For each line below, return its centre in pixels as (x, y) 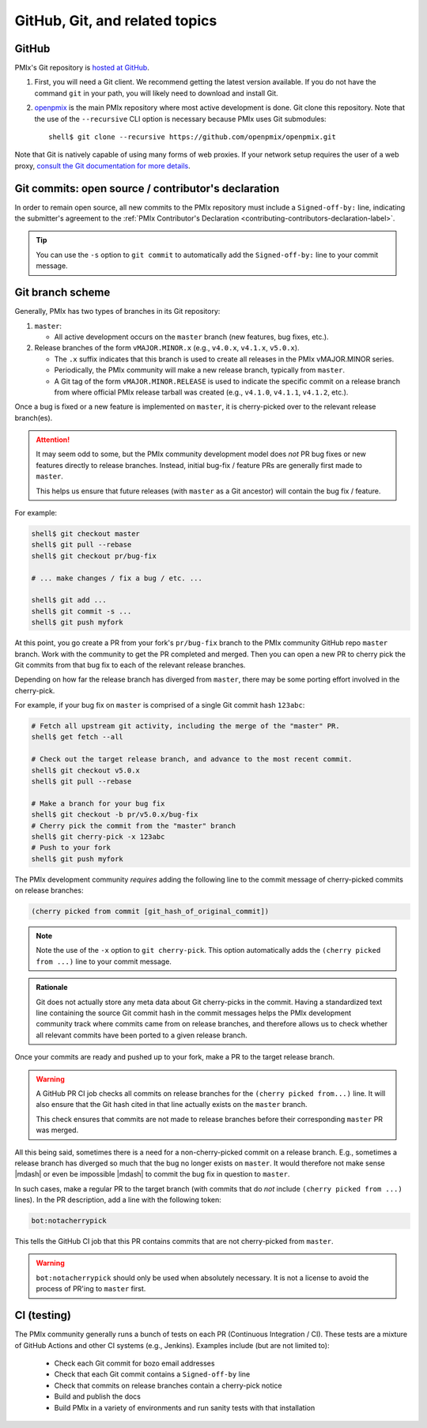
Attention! (53, 440)
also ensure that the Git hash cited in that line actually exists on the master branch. (172, 1105)
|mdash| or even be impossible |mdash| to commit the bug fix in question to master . (152, 1174)
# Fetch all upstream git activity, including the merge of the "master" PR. (185, 726)
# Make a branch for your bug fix (98, 803)
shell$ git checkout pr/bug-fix (94, 556)
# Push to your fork (71, 848)
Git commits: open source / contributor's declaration (147, 189)
